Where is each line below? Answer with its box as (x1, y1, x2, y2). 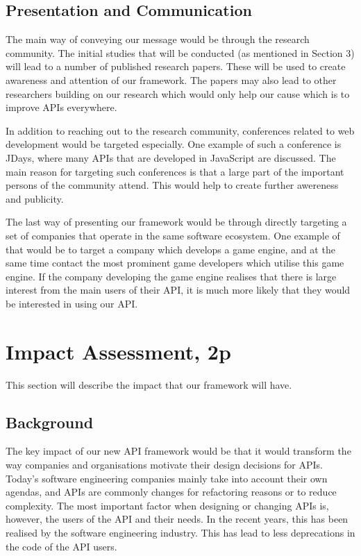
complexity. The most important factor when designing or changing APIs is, (6, 498, 329, 512)
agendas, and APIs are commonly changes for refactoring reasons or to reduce (6, 485, 337, 499)
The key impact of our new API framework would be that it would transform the (6, 444, 351, 458)
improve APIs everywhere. (6, 100, 117, 115)
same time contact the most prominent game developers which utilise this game (6, 255, 344, 270)
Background (6, 411, 94, 432)
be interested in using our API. (6, 296, 138, 310)
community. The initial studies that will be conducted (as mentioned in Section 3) (6, 45, 355, 60)
